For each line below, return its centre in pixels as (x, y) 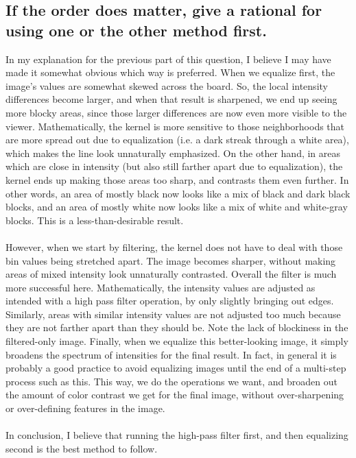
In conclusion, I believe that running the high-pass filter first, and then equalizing (177, 435)
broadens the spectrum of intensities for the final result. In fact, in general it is (171, 354)
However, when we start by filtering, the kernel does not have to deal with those (174, 246)
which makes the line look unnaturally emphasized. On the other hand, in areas (173, 153)
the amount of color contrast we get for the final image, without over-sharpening (175, 395)
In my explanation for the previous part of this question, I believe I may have (168, 59)
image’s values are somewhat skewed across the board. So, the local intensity (167, 85)
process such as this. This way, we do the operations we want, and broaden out (172, 381)
